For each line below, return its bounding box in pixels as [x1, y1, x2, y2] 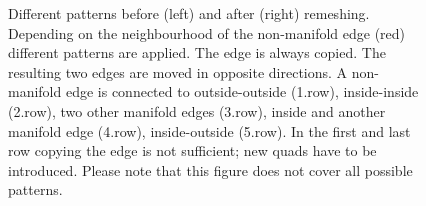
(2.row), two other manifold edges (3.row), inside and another [8, 100, 386, 121]
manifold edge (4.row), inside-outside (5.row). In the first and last [8, 120, 411, 141]
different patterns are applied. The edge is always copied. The [8, 42, 386, 63]
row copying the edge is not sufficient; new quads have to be [8, 140, 377, 161]
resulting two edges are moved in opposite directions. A [8, 61, 348, 82]
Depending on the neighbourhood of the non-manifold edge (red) [8, 22, 406, 43]
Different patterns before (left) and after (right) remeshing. [8, 3, 370, 23]
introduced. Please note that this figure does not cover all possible [8, 159, 413, 180]
